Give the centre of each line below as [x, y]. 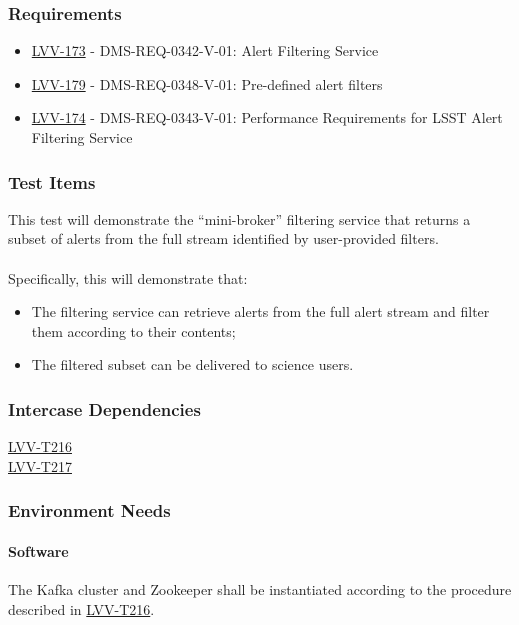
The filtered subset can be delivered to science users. [192, 364]
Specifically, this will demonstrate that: [128, 277]
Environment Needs [89, 510]
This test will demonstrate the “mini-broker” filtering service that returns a [239, 218]
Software [38, 550]
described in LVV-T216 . [81, 608]
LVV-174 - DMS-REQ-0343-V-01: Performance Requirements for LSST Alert [267, 117]
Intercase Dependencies [104, 408]
